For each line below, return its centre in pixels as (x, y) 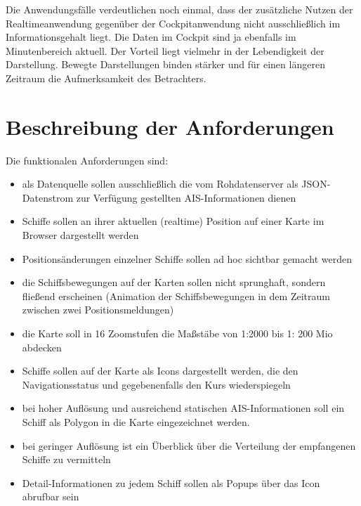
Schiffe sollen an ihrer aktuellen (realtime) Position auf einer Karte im (173, 221)
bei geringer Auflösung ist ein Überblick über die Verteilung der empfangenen (189, 445)
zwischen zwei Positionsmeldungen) (98, 310)
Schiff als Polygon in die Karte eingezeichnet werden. (136, 422)
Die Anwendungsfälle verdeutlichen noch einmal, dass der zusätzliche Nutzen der (179, 9)
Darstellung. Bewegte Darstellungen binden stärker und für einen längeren (165, 64)
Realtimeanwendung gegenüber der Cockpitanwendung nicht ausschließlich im (173, 23)
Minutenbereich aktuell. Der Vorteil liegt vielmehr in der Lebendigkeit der (165, 50)
